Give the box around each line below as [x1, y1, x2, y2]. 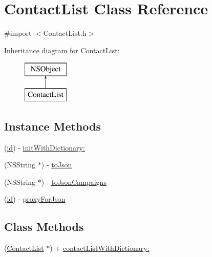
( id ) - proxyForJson [4, 194, 66, 204]
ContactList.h [43, 28, 87, 38]
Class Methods [4, 219, 84, 234]
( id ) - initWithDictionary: [4, 142, 85, 153]
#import [4, 28, 32, 38]
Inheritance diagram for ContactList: [4, 45, 120, 55]
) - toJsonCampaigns [41, 176, 107, 187]
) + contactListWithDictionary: [50, 243, 150, 253]
